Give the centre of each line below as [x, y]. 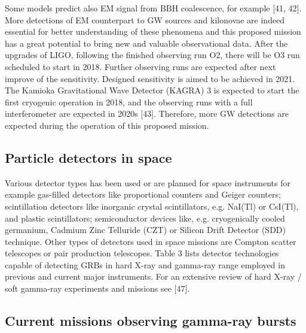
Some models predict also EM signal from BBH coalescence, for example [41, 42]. [153, 8]
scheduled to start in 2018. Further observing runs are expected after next [140, 66]
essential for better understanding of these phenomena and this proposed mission [153, 31]
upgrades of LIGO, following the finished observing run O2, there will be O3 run [152, 55]
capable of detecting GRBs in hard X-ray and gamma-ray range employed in [145, 264]
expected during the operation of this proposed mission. [107, 125]
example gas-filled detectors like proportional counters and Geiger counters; [143, 194]
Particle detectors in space [88, 157]
